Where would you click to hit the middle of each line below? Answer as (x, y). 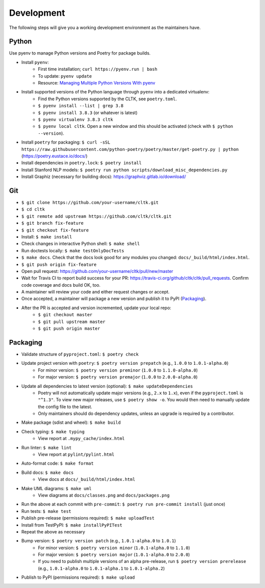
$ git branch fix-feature (53, 223)
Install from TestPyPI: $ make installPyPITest (72, 525)
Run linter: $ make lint (47, 447)
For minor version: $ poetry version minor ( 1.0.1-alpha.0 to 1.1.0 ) (114, 548)
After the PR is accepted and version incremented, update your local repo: (96, 308)
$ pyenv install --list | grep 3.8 (81, 106)
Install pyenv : (35, 62)
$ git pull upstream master (72, 322)
